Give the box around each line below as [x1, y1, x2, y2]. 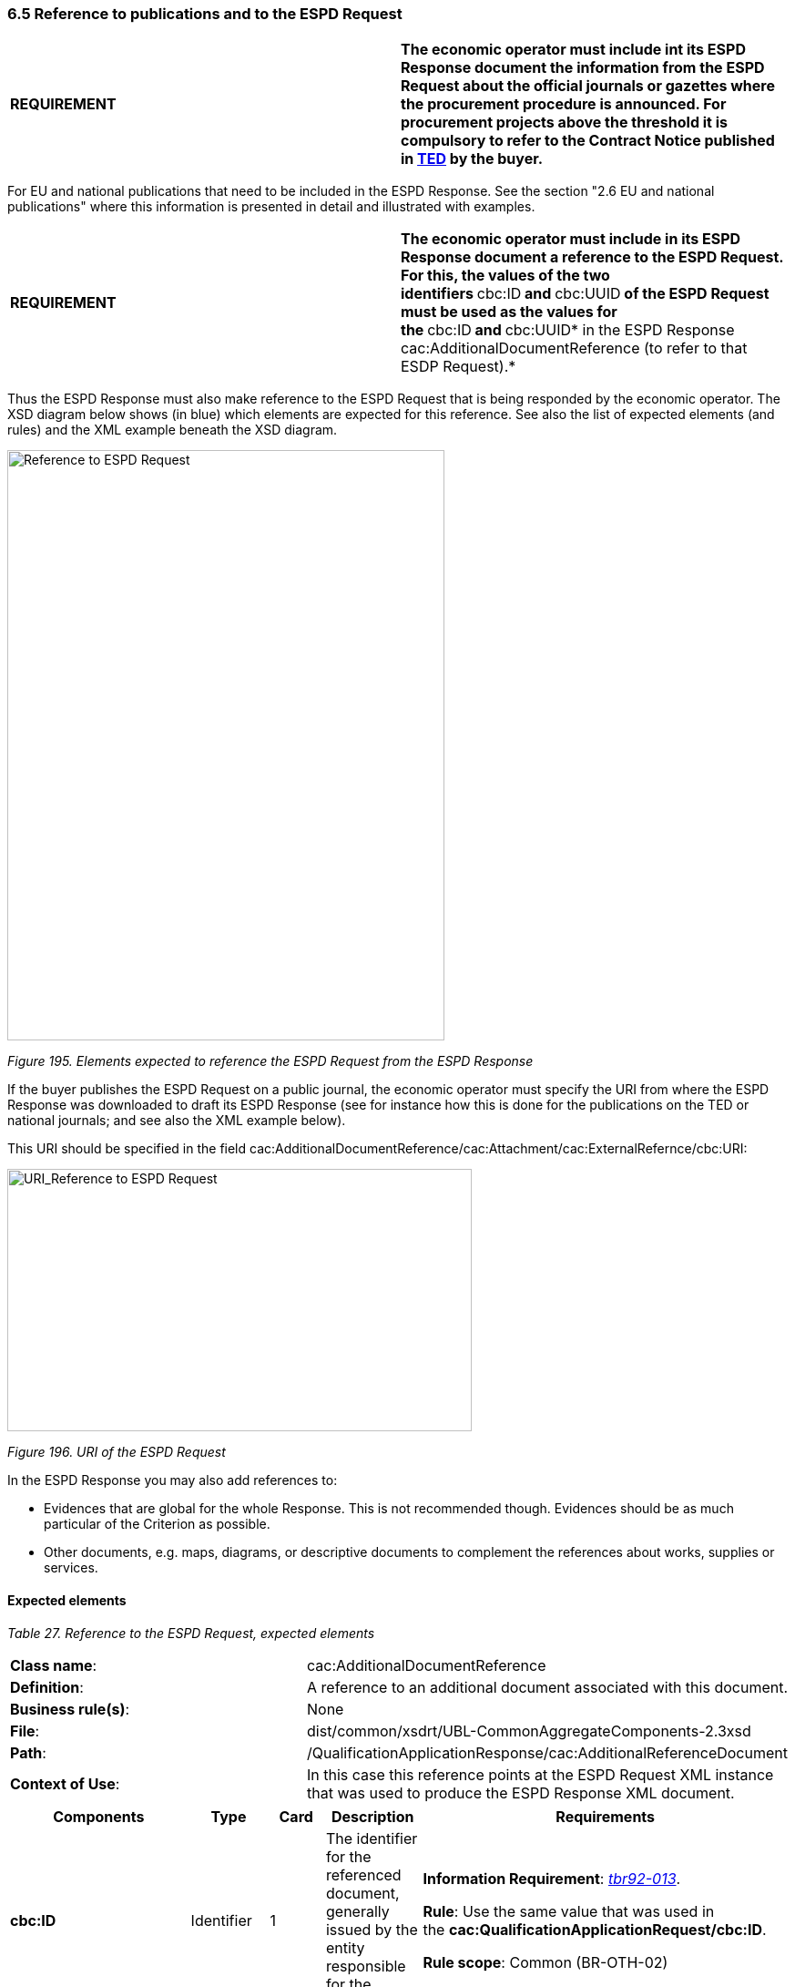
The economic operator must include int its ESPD [401, 40, 746, 59]
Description [331, 1807, 414, 1826]
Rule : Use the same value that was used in [423, 1901, 715, 1920]
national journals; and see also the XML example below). [7, 1112, 346, 1129]
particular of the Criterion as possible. [44, 1516, 270, 1532]
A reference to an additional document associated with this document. [307, 1677, 789, 1696]
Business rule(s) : [10, 1699, 130, 1718]
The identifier [325, 1828, 418, 1848]
